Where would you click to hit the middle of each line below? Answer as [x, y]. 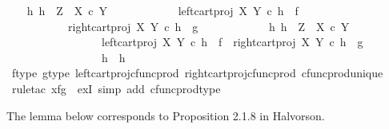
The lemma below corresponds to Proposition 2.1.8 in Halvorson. [166, 115]
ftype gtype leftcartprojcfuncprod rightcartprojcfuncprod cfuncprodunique [197, 73]
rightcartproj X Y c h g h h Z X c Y [209, 26]
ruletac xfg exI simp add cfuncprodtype [116, 88]
